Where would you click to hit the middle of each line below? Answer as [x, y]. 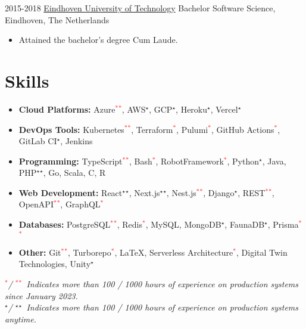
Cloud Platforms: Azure [67, 109]
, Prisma [283, 224]
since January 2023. [41, 295]
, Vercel [224, 109]
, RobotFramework [190, 161]
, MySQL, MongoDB [183, 224]
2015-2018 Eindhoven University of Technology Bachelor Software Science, [140, 8]
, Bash [140, 161]
